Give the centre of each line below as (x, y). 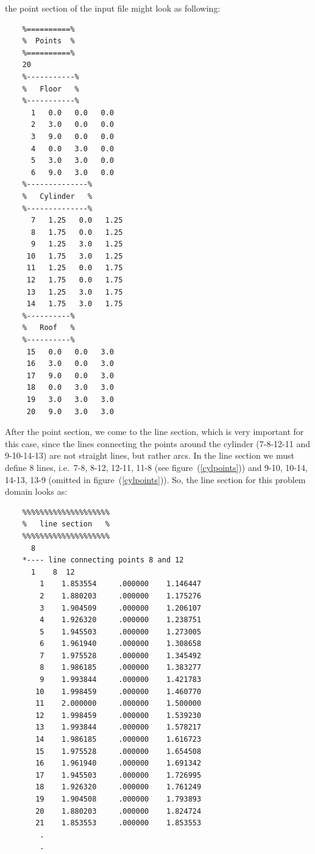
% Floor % (51, 89)
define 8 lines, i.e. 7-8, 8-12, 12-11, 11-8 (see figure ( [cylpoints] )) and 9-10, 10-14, (156, 467)
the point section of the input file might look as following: (113, 8)
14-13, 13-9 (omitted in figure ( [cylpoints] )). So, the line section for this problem (155, 479)
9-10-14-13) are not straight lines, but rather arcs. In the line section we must (150, 455)
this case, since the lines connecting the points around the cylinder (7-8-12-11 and (157, 443)
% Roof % (48, 328)
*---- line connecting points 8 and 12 (103, 560)
